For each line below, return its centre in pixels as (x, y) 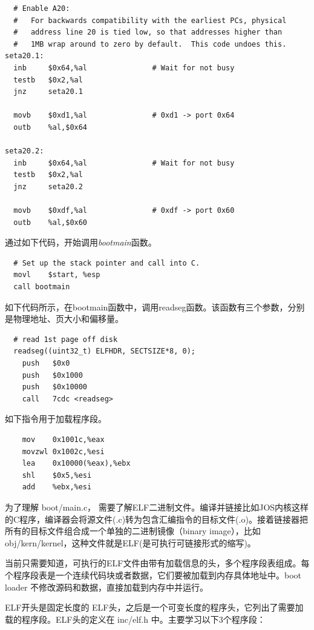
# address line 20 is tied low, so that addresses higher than (148, 32)
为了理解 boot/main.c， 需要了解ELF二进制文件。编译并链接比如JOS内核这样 (157, 507)
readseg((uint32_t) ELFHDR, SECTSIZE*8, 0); (104, 351)
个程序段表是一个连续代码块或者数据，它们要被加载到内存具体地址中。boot (153, 575)
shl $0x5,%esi (57, 475)
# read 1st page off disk (66, 339)
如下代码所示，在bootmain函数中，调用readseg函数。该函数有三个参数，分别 (155, 307)
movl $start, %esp (57, 275)
